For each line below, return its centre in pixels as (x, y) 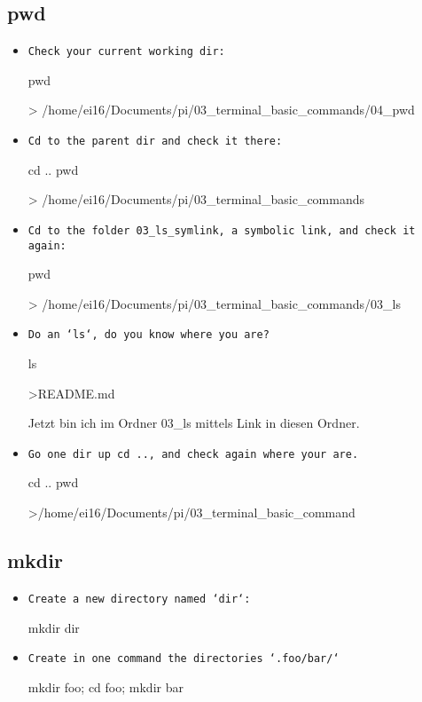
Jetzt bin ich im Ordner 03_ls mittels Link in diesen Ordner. (194, 423)
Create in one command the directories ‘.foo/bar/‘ (184, 659)
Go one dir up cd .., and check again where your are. (193, 454)
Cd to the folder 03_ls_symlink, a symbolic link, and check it (222, 230)
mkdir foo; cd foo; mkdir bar (105, 686)
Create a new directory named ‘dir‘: (139, 599)
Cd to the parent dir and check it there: (155, 142)
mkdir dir (54, 627)
